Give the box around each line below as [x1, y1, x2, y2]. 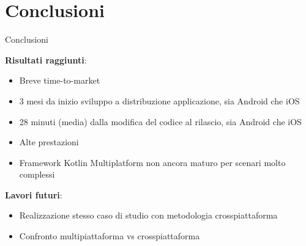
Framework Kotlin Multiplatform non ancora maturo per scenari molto [19, 156, 286, 168]
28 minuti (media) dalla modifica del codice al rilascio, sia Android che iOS [19, 115, 302, 128]
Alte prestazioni [19, 136, 79, 148]
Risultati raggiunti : [5, 53, 87, 66]
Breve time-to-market [19, 74, 100, 87]
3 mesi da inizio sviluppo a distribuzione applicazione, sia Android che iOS [19, 94, 300, 107]
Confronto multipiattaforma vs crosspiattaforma [19, 230, 200, 242]
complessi [19, 168, 55, 181]
